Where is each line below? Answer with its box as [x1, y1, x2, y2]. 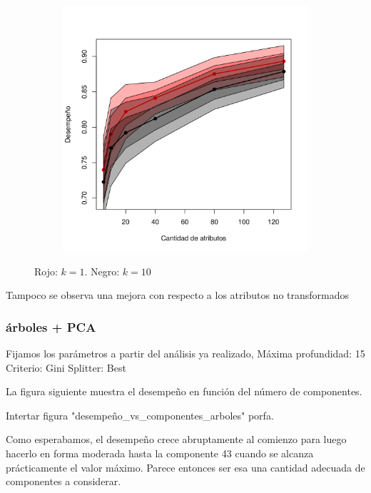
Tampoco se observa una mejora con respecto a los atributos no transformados [6, 288, 350, 303]
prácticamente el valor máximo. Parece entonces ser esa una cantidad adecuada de [6, 459, 365, 474]
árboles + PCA [6, 317, 96, 335]
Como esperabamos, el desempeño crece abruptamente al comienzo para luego [6, 432, 347, 447]
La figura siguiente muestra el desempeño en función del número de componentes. [6, 384, 362, 399]
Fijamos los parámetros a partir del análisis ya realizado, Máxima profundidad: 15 [6, 346, 365, 360]
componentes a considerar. [6, 474, 121, 489]
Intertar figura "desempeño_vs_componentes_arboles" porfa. [6, 407, 274, 422]
